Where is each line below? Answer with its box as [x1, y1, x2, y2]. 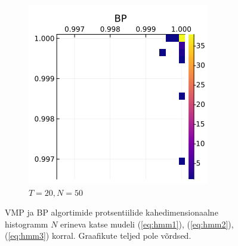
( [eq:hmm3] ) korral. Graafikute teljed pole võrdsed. [5, 229, 191, 242]
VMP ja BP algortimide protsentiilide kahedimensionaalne [5, 206, 218, 219]
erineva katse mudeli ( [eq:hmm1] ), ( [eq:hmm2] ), [60, 217, 234, 230]
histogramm [5, 217, 48, 230]
